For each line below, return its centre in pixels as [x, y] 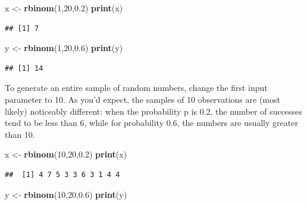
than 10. [20, 134]
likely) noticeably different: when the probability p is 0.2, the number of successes [153, 111]
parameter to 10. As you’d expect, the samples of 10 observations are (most [142, 99]
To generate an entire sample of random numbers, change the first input [136, 88]
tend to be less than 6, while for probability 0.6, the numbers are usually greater [151, 123]
